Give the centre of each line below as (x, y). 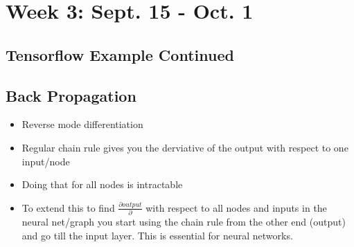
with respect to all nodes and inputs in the (236, 207)
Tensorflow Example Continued (120, 54)
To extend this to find (68, 207)
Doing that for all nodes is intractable (102, 184)
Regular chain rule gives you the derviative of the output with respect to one (185, 147)
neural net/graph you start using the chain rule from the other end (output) (184, 222)
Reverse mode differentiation (82, 124)
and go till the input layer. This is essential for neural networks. (157, 235)
